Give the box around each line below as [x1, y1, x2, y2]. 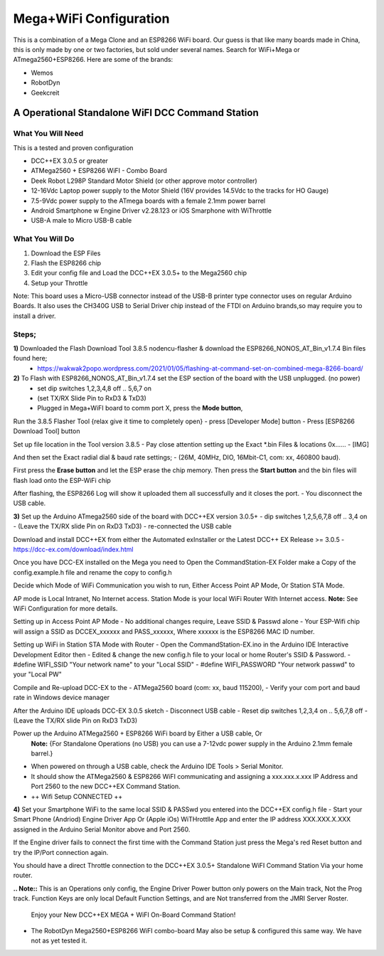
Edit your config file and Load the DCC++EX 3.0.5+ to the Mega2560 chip [31, 269, 247, 277]
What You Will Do [13, 234, 75, 244]
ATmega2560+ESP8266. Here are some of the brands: [13, 55, 174, 64]
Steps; [13, 329, 37, 339]
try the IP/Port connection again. [13, 848, 109, 856]
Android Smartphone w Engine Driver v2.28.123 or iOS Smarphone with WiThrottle [31, 206, 272, 215]
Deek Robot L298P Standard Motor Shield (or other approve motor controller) [31, 176, 257, 185]
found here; [13, 354, 48, 363]
